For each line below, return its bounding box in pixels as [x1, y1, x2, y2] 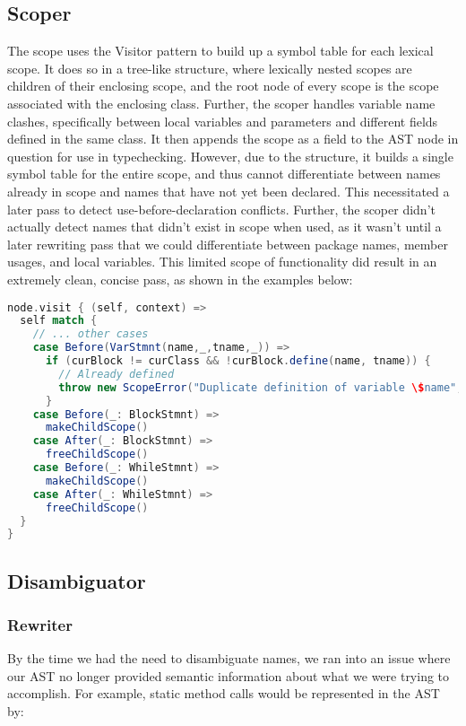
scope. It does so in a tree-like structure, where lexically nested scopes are [7, 58, 412, 77]
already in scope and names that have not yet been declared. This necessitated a [7, 181, 450, 200]
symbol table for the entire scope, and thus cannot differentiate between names [7, 164, 441, 183]
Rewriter [7, 613, 73, 635]
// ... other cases [32, 328, 149, 341]
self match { [20, 314, 98, 328]
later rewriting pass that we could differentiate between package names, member [7, 234, 448, 253]
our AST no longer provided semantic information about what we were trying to [7, 666, 450, 685]
